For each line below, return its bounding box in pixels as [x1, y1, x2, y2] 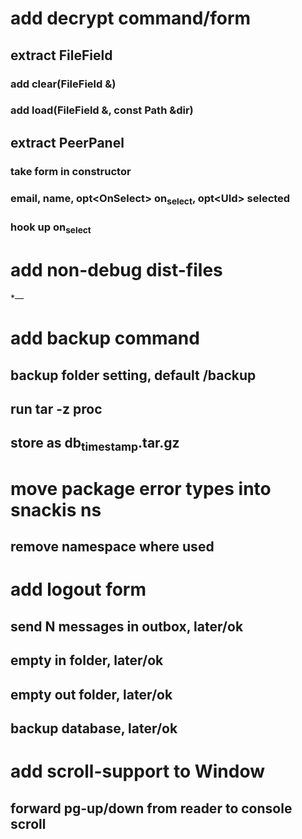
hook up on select [10, 220, 92, 236]
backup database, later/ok [10, 720, 178, 737]
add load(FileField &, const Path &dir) [10, 103, 194, 117]
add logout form [10, 578, 147, 601]
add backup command [10, 327, 200, 350]
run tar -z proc [10, 401, 103, 418]
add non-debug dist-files [10, 259, 223, 282]
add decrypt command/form [10, 7, 252, 30]
